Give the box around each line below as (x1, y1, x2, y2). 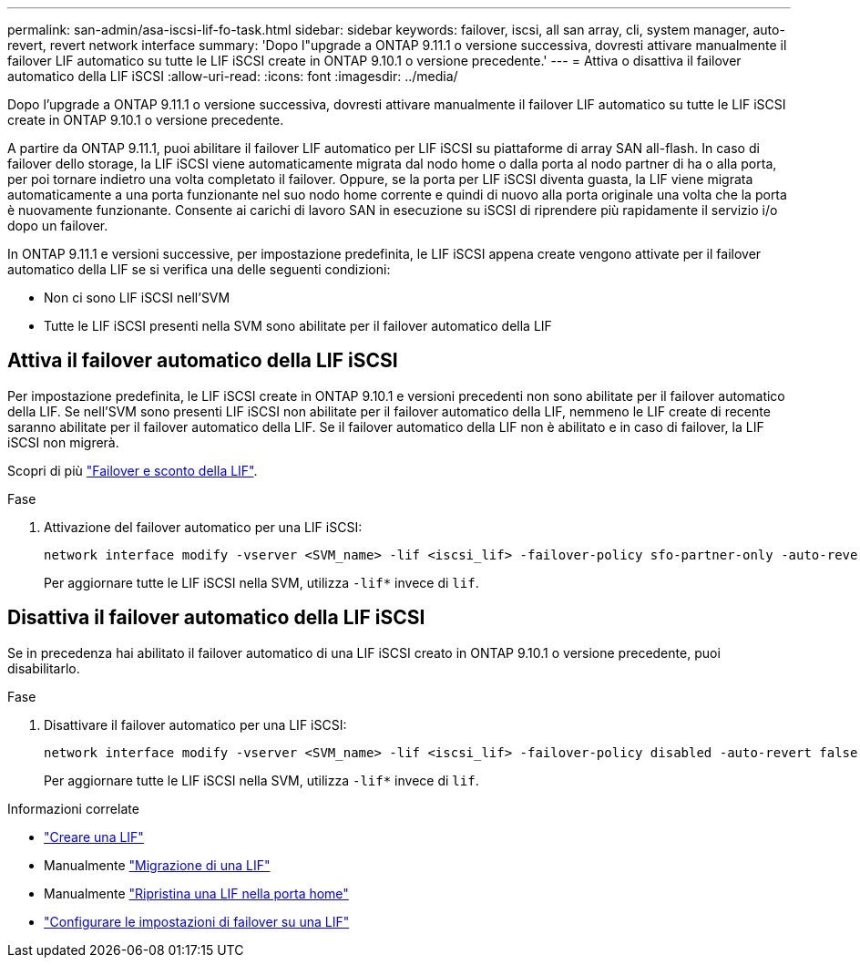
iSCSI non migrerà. (7, 434, 119, 450)
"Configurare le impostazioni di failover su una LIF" (44, 913, 350, 929)
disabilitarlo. (7, 660, 80, 676)
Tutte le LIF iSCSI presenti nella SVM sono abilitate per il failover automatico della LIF (44, 318, 552, 334)
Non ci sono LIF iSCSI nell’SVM (44, 290, 230, 305)
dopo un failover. (7, 218, 108, 233)
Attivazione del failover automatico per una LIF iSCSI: (44, 518, 363, 535)
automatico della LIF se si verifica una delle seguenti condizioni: (7, 262, 391, 277)
